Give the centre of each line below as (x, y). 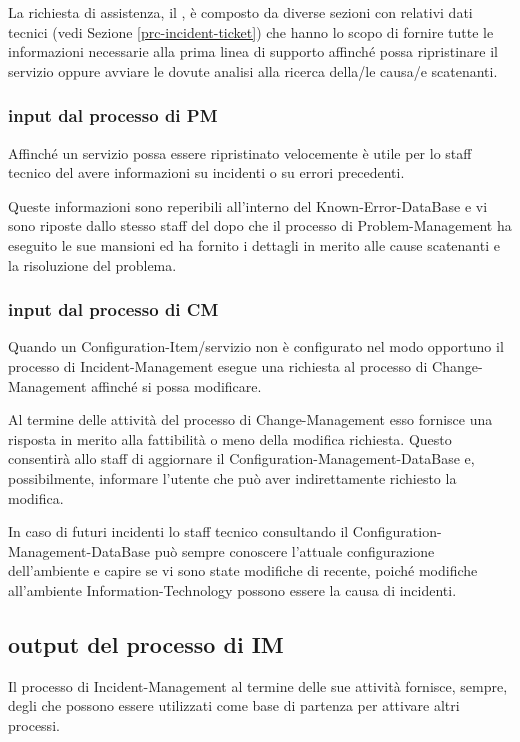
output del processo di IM (146, 643)
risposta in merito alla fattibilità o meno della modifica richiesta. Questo (230, 438)
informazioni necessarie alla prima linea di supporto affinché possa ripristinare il (253, 51)
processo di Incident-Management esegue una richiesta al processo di (218, 365)
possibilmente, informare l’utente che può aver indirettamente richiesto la (232, 477)
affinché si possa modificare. (176, 385)
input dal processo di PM (113, 115)
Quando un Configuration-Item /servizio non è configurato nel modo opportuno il (256, 346)
